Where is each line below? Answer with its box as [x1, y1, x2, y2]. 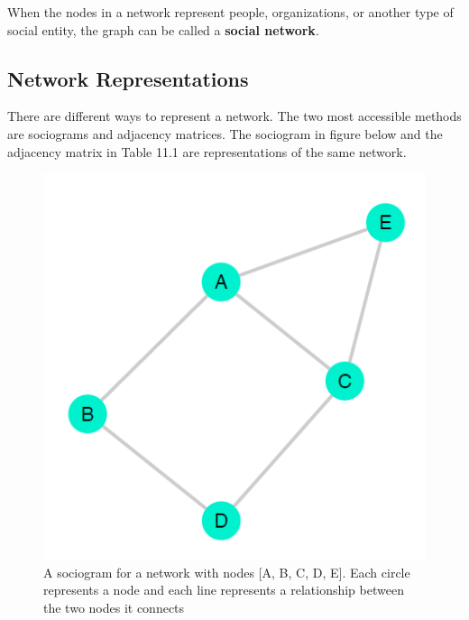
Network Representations [7, 64, 249, 92]
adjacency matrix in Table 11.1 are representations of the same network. [7, 142, 407, 161]
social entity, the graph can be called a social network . [7, 20, 319, 39]
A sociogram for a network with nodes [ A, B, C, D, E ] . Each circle [43, 562, 410, 581]
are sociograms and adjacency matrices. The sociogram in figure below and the [7, 124, 443, 143]
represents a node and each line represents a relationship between [43, 580, 404, 599]
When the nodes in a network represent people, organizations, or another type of [7, 3, 454, 21]
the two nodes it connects [43, 597, 185, 616]
